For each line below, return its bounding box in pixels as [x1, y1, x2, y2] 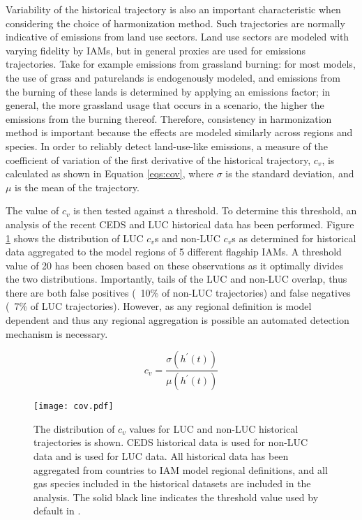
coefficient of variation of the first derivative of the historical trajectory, [6, 152, 311, 167]
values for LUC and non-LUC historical [129, 421, 299, 436]
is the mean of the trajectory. [15, 179, 139, 194]
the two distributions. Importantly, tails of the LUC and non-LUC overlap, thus [6, 272, 347, 286]
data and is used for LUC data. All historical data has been [33, 448, 289, 463]
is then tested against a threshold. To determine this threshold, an [73, 203, 357, 218]
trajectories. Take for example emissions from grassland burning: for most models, [6, 57, 356, 71]
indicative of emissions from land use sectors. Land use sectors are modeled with [6, 29, 349, 44]
